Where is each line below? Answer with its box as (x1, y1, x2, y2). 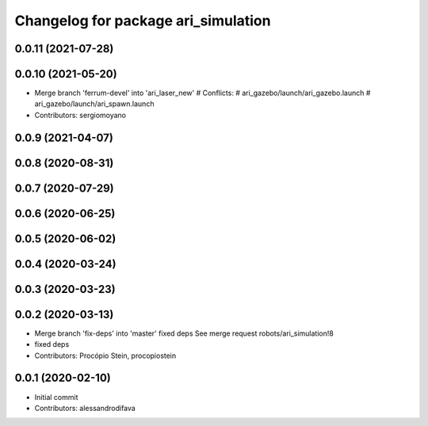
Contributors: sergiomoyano (34, 110, 127, 120)
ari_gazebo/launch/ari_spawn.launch (34, 99, 155, 108)
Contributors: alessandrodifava (34, 403, 136, 413)
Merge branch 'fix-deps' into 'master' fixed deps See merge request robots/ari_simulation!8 (34, 329, 334, 338)
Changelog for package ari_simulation (14, 12, 271, 29)
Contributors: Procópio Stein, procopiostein (34, 351, 177, 360)
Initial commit (34, 392, 78, 401)
